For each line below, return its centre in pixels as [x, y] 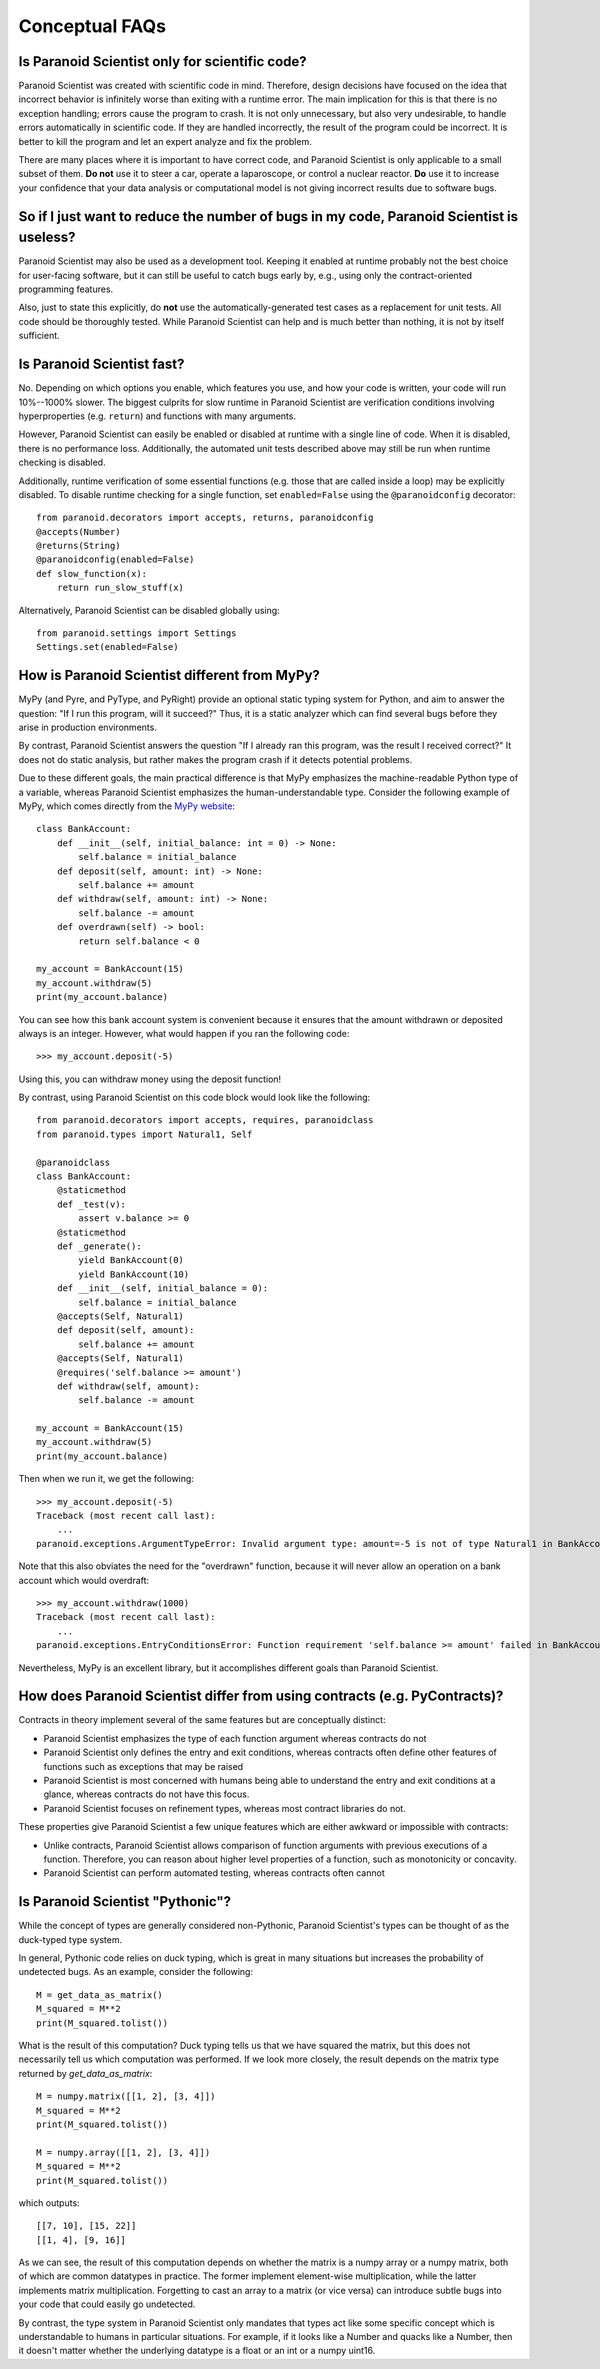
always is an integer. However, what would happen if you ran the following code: [184, 1033]
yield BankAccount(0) [131, 1260]
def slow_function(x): [92, 573]
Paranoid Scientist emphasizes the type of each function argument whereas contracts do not [235, 1738]
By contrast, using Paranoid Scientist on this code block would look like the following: [194, 1097]
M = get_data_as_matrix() [100, 1994]
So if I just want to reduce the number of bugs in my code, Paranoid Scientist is [268, 216]
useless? [47, 237]
